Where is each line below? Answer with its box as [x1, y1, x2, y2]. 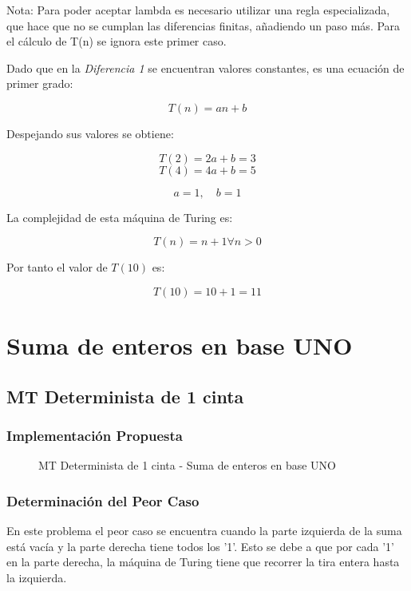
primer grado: [6, 75, 73, 92]
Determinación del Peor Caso [6, 490, 200, 510]
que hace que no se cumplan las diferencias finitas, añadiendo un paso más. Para [6, 17, 401, 34]
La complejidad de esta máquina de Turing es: [6, 208, 233, 225]
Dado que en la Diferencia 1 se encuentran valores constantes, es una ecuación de [6, 59, 405, 76]
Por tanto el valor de [6, 259, 108, 276]
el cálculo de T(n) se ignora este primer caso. [6, 33, 227, 50]
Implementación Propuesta [6, 425, 183, 445]
